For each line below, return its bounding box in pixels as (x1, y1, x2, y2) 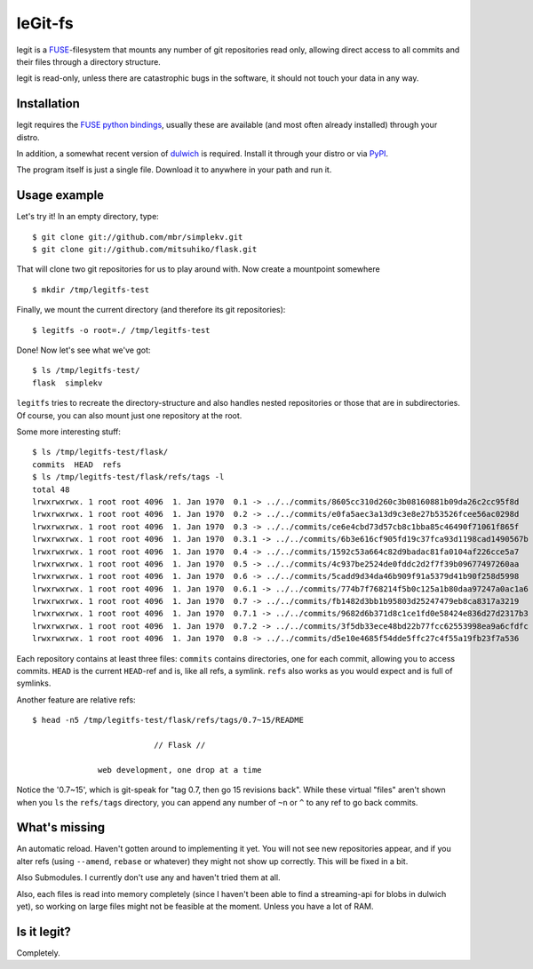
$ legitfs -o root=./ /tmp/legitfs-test (32, 325, 211, 335)
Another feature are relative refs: (16, 694, 137, 705)
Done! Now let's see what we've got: (16, 345, 151, 355)
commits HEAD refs (32, 459, 122, 470)
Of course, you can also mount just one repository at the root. (16, 409, 243, 421)
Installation (16, 96, 80, 111)
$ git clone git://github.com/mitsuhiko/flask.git (32, 244, 258, 255)
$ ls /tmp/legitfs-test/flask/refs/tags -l (32, 472, 225, 482)
